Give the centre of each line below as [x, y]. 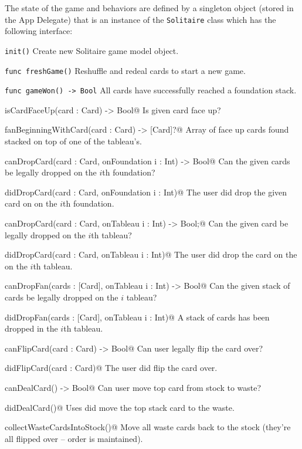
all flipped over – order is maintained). [74, 438]
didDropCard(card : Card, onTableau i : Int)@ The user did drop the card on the [151, 254]
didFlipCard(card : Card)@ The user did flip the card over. [111, 368]
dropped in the [31, 328]
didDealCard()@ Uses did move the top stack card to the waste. [120, 407]
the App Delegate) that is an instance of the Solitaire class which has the [140, 19]
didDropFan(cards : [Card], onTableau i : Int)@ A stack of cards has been [137, 317]
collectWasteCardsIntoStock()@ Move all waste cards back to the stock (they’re [148, 427]
